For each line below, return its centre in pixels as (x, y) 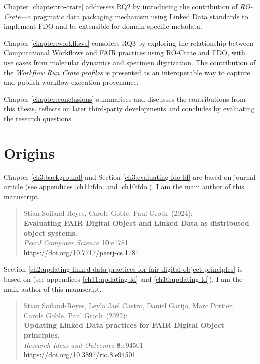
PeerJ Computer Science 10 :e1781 (76, 243)
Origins (30, 153)
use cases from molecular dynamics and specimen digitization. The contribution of (130, 62)
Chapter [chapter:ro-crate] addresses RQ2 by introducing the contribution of (121, 6)
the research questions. (39, 118)
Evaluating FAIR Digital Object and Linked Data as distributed (136, 223)
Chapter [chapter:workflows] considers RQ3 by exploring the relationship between (129, 43)
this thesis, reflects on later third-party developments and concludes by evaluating (129, 109)
